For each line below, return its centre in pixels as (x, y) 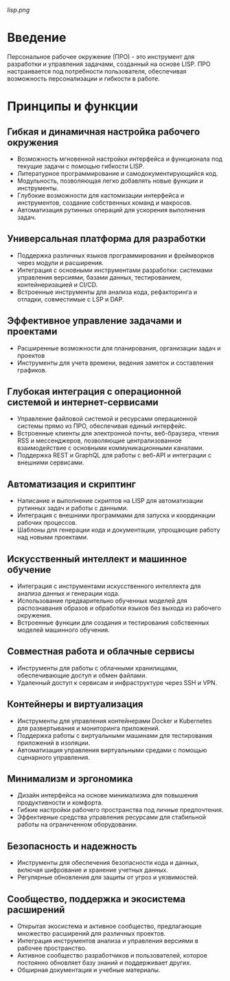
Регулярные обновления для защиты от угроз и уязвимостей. (107, 877)
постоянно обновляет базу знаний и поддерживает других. (104, 963)
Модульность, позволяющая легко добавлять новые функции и (110, 181)
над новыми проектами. (53, 537)
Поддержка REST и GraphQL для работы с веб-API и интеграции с (114, 455)
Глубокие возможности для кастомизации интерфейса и (101, 195)
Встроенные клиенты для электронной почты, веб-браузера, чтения (118, 433)
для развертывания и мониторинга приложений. (89, 728)
